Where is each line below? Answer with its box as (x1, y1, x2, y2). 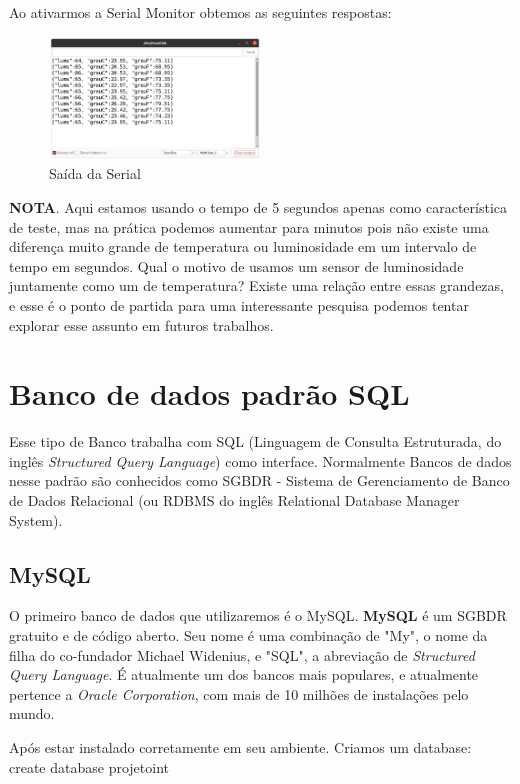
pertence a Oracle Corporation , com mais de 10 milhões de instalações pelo (9, 683, 469, 704)
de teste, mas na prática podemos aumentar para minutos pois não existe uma (9, 216, 489, 237)
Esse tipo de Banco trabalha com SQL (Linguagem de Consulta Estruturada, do (9, 431, 502, 452)
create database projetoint (9, 756, 169, 777)
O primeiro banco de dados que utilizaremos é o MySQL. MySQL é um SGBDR (9, 605, 507, 626)
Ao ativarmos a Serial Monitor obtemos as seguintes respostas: (9, 2, 392, 22)
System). (9, 509, 63, 530)
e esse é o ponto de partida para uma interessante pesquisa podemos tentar (9, 294, 469, 315)
